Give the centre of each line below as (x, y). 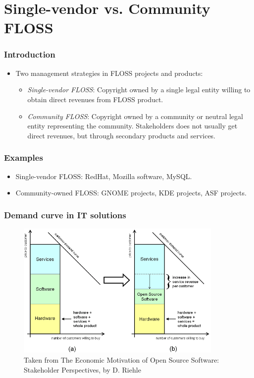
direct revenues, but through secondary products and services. (122, 135)
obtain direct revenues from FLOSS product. (95, 99)
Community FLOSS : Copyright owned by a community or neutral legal (135, 116)
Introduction (30, 54)
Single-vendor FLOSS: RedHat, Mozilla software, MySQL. (104, 176)
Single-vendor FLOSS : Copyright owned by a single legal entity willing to (139, 90)
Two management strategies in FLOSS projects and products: (109, 73)
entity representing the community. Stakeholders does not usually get (132, 126)
